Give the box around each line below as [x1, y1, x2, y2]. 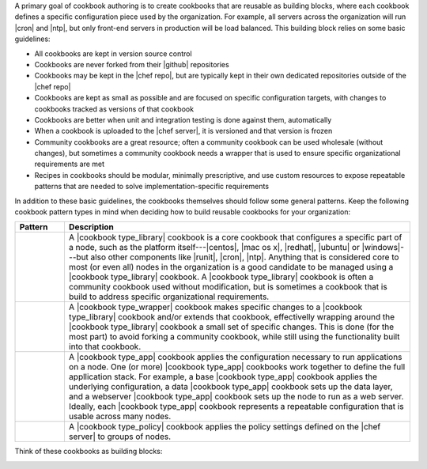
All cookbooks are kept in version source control [34, 48, 193, 59]
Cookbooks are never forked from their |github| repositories [34, 59, 229, 69]
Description [68, 221, 115, 233]
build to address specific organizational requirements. [68, 291, 270, 302]
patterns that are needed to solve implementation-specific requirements [34, 182, 269, 191]
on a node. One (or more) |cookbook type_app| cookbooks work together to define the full [68, 361, 406, 373]
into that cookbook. [68, 341, 142, 352]
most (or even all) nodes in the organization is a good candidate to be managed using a [68, 262, 394, 273]
